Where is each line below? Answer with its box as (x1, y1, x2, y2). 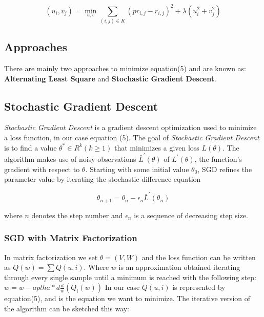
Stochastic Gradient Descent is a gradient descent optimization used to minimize (4, 122, 257, 133)
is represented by (172, 282, 226, 292)
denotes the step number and (31, 209, 123, 220)
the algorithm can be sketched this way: (4, 303, 130, 314)
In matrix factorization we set (4, 251, 98, 262)
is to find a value (4, 142, 57, 153)
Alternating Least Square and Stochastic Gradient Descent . (4, 73, 216, 83)
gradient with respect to (4, 163, 80, 174)
